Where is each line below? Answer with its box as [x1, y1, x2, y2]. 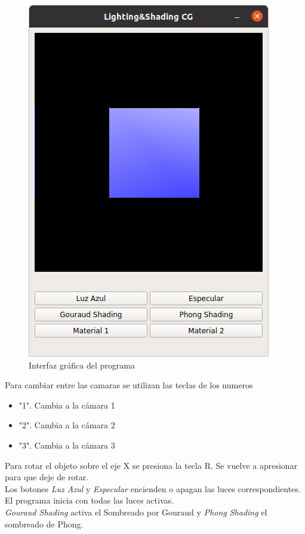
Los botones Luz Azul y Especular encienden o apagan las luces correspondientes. [5, 482, 301, 495]
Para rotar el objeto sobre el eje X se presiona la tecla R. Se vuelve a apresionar [5, 459, 298, 471]
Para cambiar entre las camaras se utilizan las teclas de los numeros [5, 379, 253, 391]
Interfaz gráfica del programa [29, 358, 135, 371]
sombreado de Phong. [5, 517, 84, 530]
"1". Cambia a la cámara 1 [19, 398, 115, 411]
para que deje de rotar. [5, 471, 89, 483]
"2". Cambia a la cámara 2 [19, 419, 115, 431]
